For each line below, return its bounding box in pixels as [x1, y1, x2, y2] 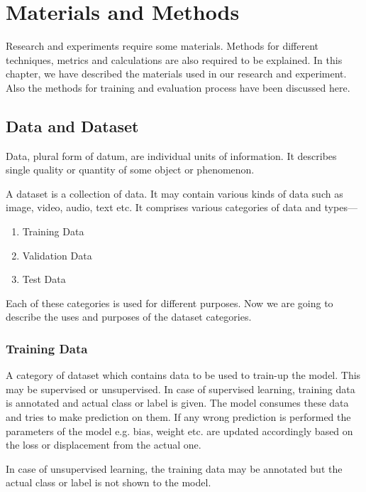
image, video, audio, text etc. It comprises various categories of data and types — [6, 200, 357, 215]
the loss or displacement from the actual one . [6, 437, 201, 452]
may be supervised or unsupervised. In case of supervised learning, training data [6, 381, 355, 396]
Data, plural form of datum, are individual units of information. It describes [6, 148, 337, 163]
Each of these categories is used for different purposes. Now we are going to [6, 295, 333, 310]
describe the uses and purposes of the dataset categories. [6, 309, 252, 324]
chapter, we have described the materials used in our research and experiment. [6, 66, 347, 81]
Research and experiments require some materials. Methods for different [6, 38, 319, 53]
